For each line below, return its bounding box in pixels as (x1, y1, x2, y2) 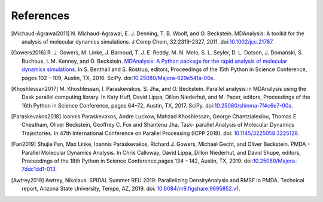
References (11, 9, 70, 22)
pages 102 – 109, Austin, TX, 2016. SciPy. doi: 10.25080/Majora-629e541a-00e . (22, 74, 215, 81)
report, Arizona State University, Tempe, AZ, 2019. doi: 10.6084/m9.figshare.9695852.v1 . (22, 185, 240, 192)
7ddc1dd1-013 (22, 166, 56, 173)
